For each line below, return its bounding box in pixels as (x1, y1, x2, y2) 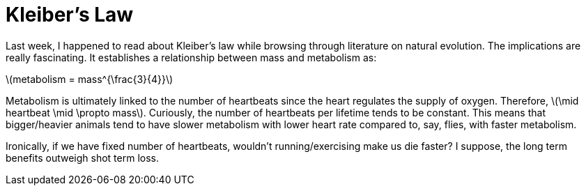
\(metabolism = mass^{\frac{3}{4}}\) (6, 72, 174, 85)
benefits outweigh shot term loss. (6, 151, 160, 164)
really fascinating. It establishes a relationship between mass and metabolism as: (6, 51, 377, 63)
